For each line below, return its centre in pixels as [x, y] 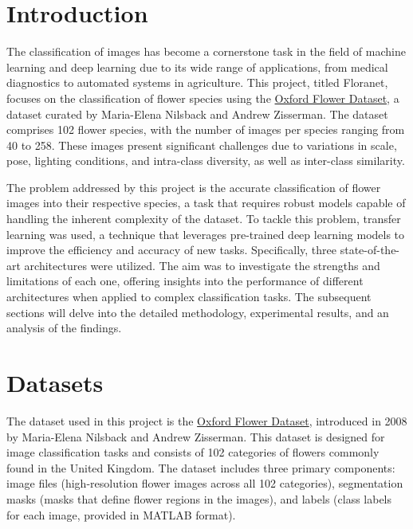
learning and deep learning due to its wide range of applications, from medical [197, 67]
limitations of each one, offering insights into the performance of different [185, 281]
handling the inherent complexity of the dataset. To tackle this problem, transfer [204, 219]
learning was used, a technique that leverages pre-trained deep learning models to [206, 234]
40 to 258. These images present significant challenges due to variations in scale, [202, 145]
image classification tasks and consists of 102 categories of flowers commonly [193, 452]
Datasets [55, 382]
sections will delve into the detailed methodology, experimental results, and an [198, 312]
